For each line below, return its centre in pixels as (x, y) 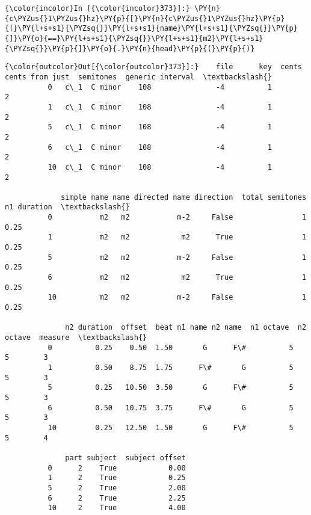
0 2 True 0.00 (117, 468)
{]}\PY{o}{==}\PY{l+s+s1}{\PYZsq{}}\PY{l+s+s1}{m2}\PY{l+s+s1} (134, 38)
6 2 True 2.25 (117, 498)
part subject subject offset (125, 458)
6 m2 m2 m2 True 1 (177, 278)
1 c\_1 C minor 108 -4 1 (160, 107)
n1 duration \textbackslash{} (67, 207)
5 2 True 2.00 (117, 488)
